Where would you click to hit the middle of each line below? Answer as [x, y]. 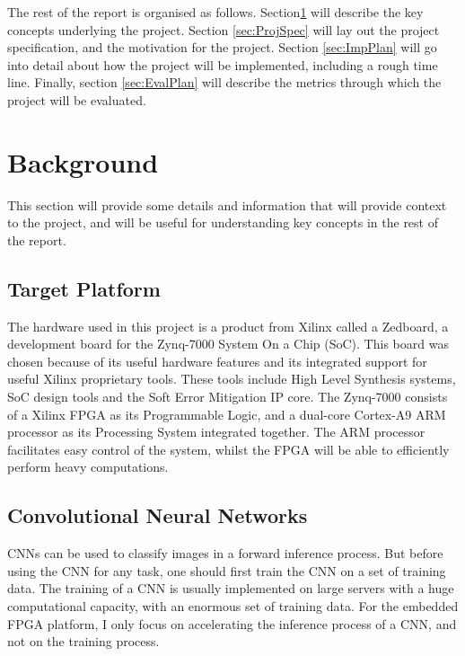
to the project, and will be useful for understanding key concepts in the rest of [223, 222]
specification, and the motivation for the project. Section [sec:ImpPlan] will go [222, 47]
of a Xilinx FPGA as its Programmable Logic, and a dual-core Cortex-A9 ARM [227, 414]
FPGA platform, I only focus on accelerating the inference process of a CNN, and [232, 623]
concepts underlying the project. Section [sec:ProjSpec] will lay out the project [224, 29]
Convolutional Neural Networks [158, 515]
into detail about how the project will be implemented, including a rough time [223, 64]
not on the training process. [83, 641]
